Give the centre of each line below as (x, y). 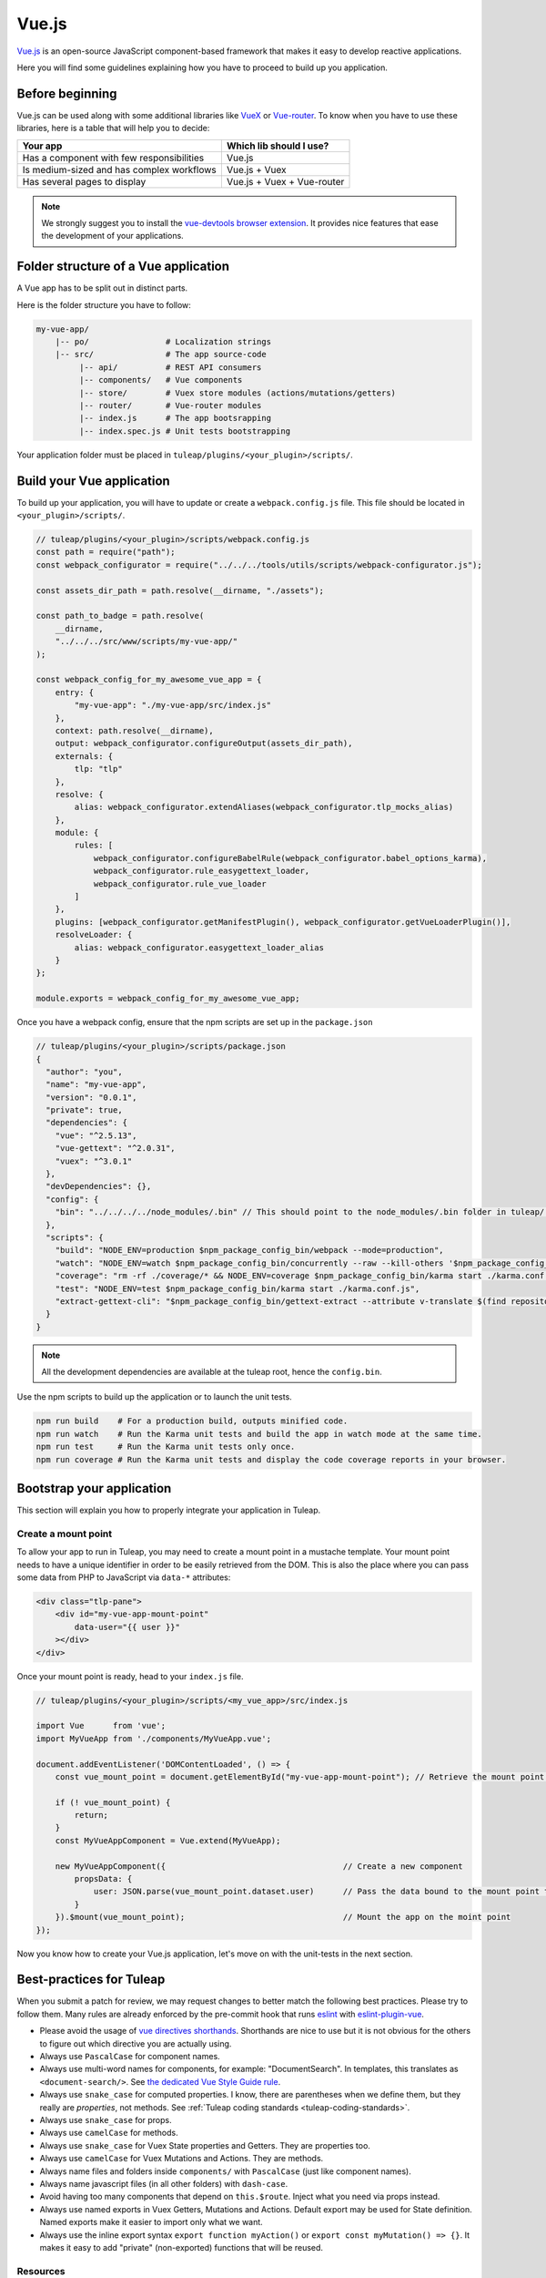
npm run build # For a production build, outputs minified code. (192, 1421)
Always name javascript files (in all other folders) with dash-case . (164, 2183)
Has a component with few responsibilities (113, 158)
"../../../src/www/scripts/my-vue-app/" (147, 641)
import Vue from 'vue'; (101, 1726)
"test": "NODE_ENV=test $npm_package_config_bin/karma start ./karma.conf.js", (238, 1288)
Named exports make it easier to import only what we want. (151, 2222)
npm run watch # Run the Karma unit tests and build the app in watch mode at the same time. (259, 1434)
